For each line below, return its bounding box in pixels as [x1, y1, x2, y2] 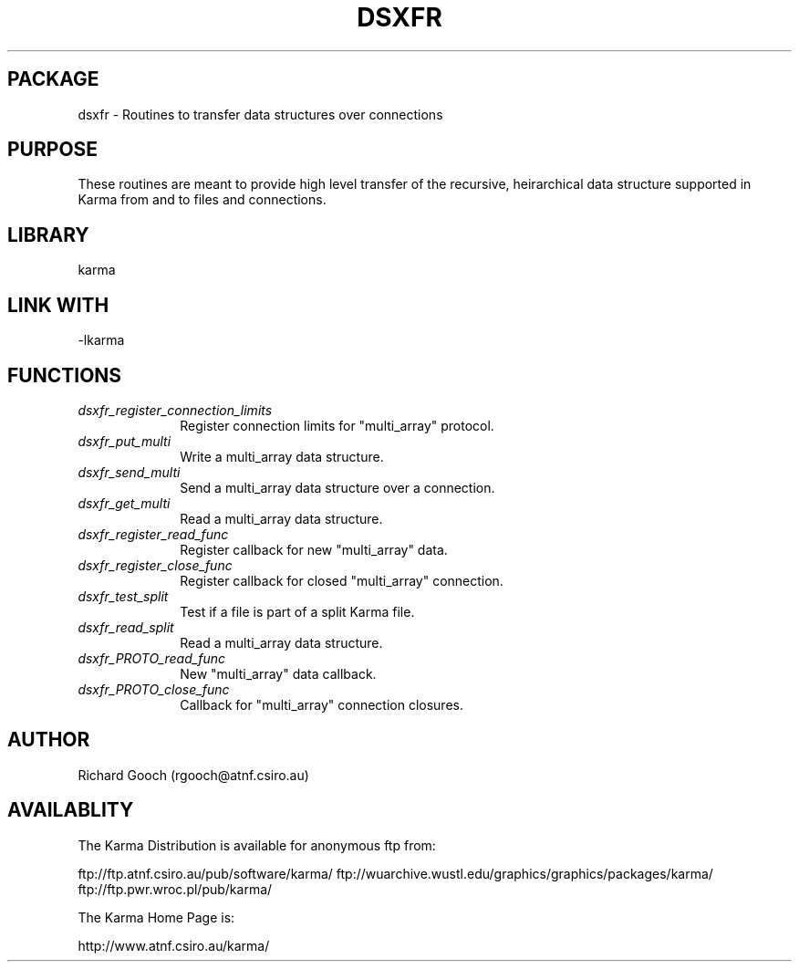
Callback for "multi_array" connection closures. [180, 696, 463, 713]
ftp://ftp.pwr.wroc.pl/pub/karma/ [78, 880, 273, 897]
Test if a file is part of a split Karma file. [180, 603, 415, 620]
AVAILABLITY [7, 798, 134, 822]
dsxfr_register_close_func [78, 557, 233, 573]
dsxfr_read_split [78, 619, 174, 635]
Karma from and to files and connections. [78, 192, 327, 208]
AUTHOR [7, 728, 90, 752]
